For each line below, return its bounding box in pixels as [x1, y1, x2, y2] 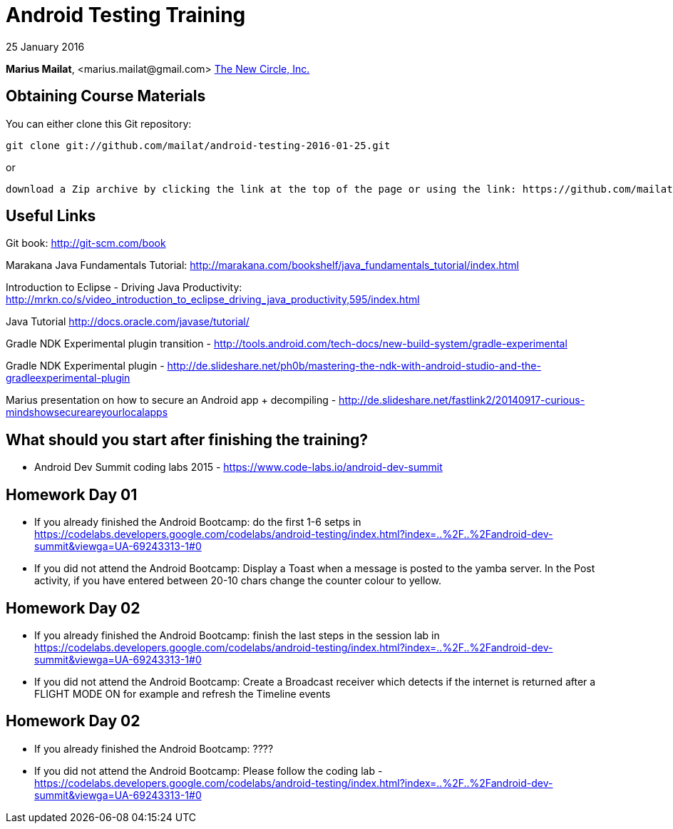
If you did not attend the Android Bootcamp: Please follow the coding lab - [34, 764, 383, 777]
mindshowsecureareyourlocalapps [6, 406, 168, 419]
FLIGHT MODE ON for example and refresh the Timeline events [34, 687, 331, 700]
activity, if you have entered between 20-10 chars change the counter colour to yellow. [34, 574, 441, 587]
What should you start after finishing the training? [6, 430, 369, 449]
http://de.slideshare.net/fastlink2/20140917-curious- [339, 394, 585, 407]
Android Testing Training [6, 3, 246, 27]
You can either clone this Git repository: [6, 117, 192, 130]
